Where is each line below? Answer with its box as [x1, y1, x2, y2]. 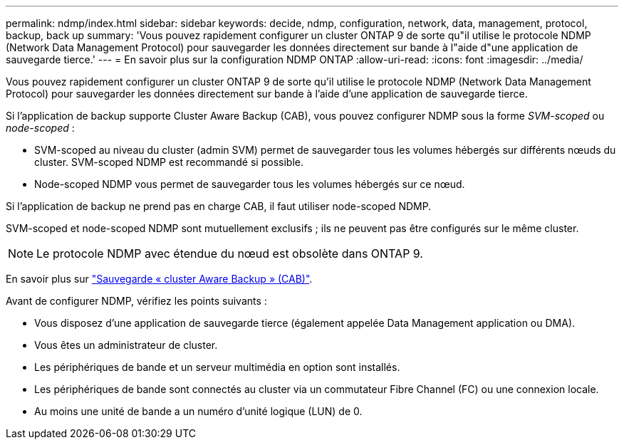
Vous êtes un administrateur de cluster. [34, 339, 218, 351]
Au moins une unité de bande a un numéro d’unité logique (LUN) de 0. [34, 405, 363, 417]
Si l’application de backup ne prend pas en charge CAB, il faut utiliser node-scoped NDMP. [6, 200, 432, 212]
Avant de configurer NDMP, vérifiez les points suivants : [6, 295, 267, 307]
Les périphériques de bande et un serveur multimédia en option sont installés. [34, 361, 400, 373]
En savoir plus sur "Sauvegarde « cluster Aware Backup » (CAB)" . [6, 273, 313, 285]
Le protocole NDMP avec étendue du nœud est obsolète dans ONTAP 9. [36, 246, 423, 261]
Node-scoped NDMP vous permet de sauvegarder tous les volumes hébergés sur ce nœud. [34, 178, 465, 190]
